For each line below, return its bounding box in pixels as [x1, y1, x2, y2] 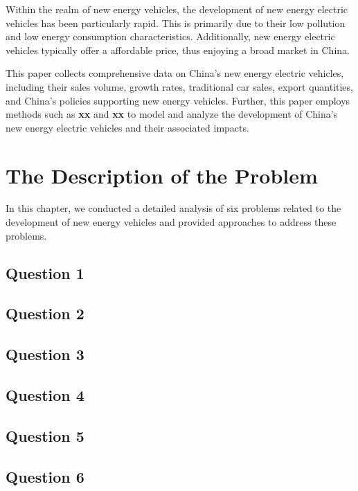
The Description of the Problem [6, 161, 318, 189]
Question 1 [6, 262, 84, 283]
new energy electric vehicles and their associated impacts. [6, 120, 249, 134]
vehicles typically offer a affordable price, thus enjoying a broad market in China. [6, 42, 350, 57]
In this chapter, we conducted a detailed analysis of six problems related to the [6, 201, 341, 215]
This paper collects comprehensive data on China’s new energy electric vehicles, [6, 66, 344, 80]
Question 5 [6, 425, 84, 446]
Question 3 [6, 343, 84, 365]
